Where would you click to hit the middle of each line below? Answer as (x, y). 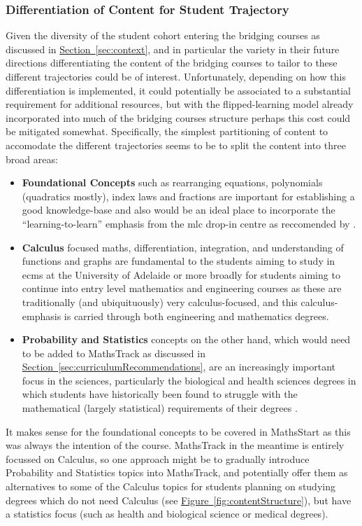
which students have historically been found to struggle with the (160, 394)
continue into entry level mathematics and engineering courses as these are (182, 288)
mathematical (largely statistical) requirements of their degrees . (160, 408)
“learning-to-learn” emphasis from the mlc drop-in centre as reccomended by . (189, 223)
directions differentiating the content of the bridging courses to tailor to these (172, 63)
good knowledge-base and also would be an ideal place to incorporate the (179, 210)
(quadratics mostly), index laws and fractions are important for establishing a (188, 196)
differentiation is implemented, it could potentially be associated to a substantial (178, 90)
